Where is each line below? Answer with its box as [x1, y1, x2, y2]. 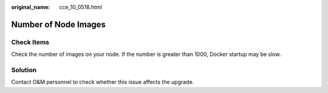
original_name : [11, 4, 50, 10]
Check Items [11, 38, 50, 46]
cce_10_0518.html [59, 4, 103, 10]
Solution [11, 66, 37, 74]
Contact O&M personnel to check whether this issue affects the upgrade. [11, 78, 194, 86]
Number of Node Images [11, 19, 106, 30]
